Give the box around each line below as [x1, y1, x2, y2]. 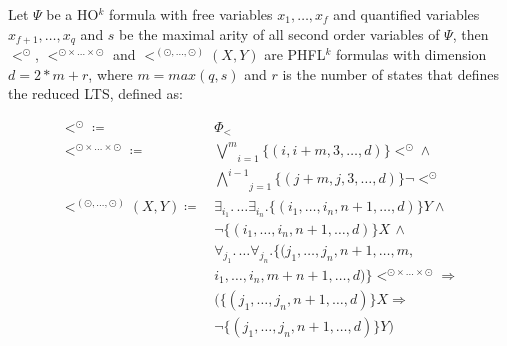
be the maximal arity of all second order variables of [119, 23, 440, 44]
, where [88, 63, 133, 84]
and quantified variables [333, 4, 480, 24]
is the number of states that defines [282, 63, 500, 84]
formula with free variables [108, 4, 273, 24]
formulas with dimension [336, 44, 487, 65]
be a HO [46, 4, 99, 24]
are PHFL [264, 44, 326, 65]
